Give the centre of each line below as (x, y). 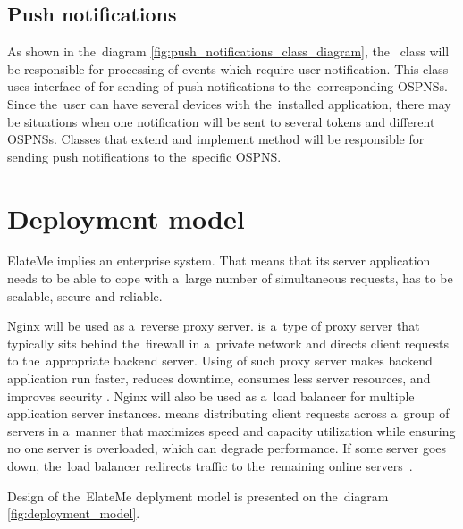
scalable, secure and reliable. (85, 295)
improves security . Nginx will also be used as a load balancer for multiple (211, 395)
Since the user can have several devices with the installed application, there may (229, 103)
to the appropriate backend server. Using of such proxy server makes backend (220, 361)
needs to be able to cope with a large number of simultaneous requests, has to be (230, 278)
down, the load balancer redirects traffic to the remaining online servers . (210, 466)
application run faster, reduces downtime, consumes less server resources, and (219, 378)
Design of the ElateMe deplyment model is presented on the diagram (198, 495)
